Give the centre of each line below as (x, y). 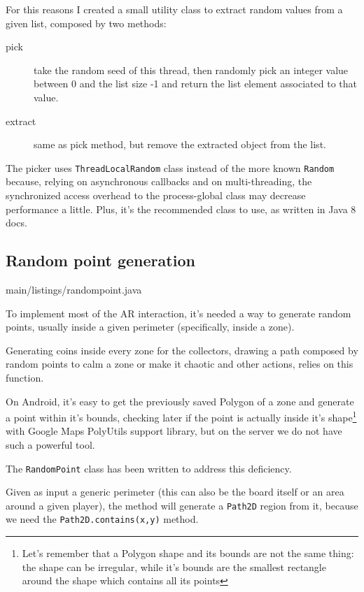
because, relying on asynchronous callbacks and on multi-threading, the (159, 181)
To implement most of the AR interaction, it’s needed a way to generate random (178, 313)
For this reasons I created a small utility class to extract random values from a (174, 9)
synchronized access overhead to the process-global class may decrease (156, 195)
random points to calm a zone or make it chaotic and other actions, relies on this (180, 364)
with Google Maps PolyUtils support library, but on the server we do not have (174, 431)
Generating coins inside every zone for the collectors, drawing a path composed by (182, 350)
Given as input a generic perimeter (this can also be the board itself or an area (175, 492)
